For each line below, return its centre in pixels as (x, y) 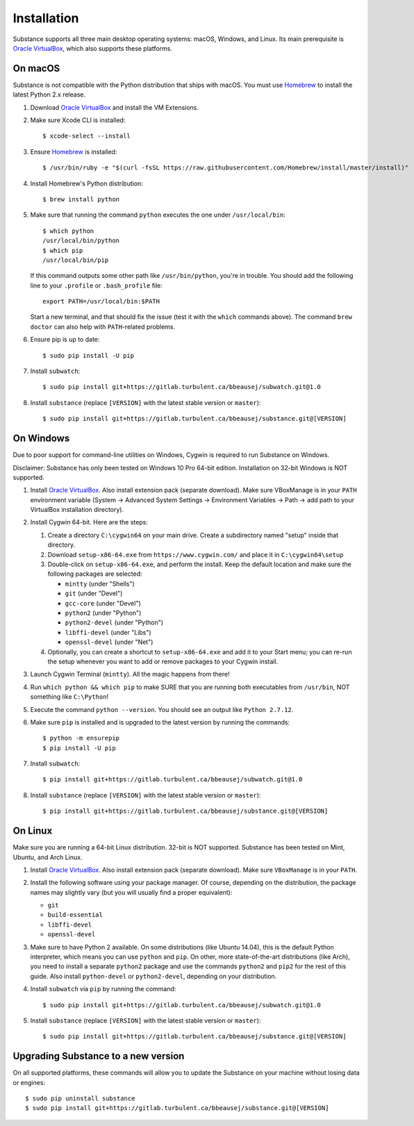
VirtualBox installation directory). (77, 510)
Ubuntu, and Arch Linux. (48, 857)
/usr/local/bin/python (81, 241)
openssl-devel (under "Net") (109, 642)
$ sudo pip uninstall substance (80, 1099)
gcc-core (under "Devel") (103, 603)
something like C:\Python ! (69, 697)
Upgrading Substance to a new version (99, 1056)
